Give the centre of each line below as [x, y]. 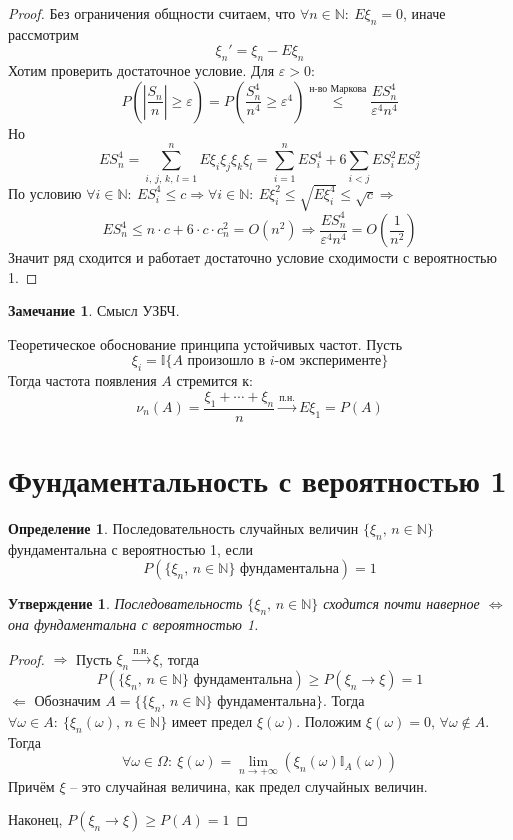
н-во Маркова [338, 89]
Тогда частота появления [82, 380]
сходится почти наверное [401, 603]
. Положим [329, 720]
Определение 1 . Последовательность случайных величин [183, 527]
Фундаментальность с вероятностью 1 [257, 479]
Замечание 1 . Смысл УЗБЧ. [94, 310]
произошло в [226, 361]
